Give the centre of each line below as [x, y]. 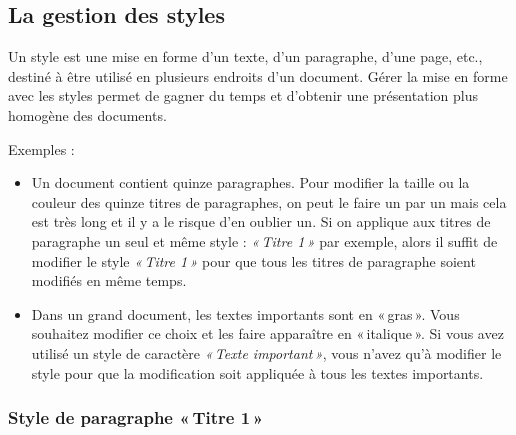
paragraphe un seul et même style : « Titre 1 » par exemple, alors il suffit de [264, 240]
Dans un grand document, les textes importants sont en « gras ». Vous [245, 313]
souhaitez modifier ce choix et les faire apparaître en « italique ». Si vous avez [267, 333]
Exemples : [41, 148]
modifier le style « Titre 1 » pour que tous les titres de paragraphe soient [253, 260]
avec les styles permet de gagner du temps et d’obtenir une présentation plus [243, 95]
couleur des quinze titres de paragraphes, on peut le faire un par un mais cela [269, 201]
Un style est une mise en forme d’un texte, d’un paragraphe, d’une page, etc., [245, 56]
